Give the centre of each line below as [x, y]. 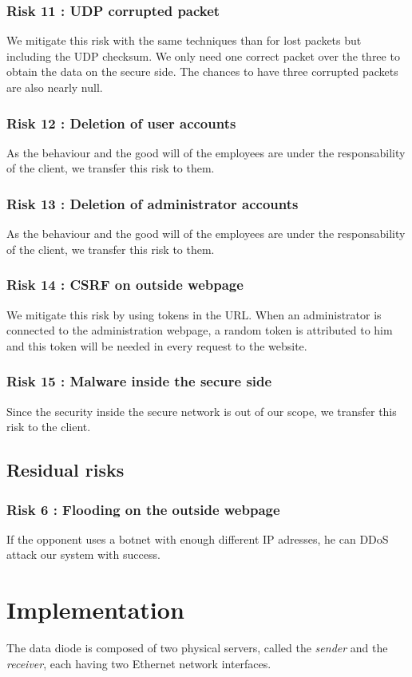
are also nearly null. [55, 87]
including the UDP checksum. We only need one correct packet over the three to [203, 55]
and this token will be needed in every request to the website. [157, 345]
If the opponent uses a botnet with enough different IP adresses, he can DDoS [198, 538]
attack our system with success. [83, 554]
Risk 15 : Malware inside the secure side [139, 381]
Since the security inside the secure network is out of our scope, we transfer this [202, 411]
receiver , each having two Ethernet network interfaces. [139, 663]
